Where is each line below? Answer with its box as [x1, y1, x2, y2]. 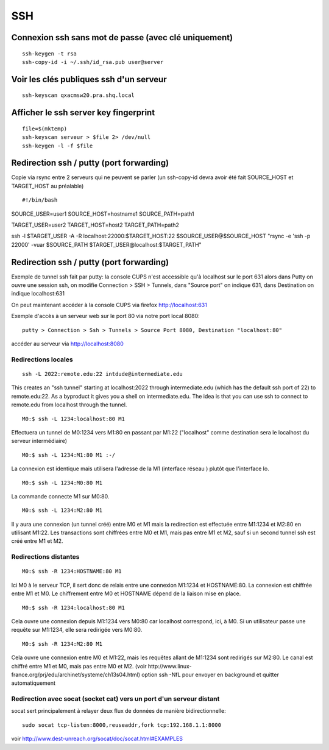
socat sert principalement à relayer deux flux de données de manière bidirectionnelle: [11, 707, 227, 715]
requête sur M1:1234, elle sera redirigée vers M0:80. [11, 626, 143, 634]
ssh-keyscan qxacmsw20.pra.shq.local [22, 92, 135, 99]
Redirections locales [11, 355, 73, 364]
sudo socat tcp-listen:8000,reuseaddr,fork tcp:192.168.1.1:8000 [22, 721, 222, 728]
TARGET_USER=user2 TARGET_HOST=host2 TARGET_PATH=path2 [11, 221, 180, 228]
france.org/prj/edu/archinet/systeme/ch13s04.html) [11, 671, 140, 678]
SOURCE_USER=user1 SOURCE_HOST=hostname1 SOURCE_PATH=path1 [11, 210, 194, 218]
